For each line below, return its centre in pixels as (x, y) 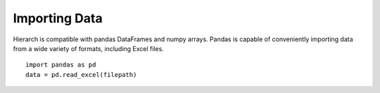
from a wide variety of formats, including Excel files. (89, 48)
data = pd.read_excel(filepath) (81, 74)
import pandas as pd (61, 65)
